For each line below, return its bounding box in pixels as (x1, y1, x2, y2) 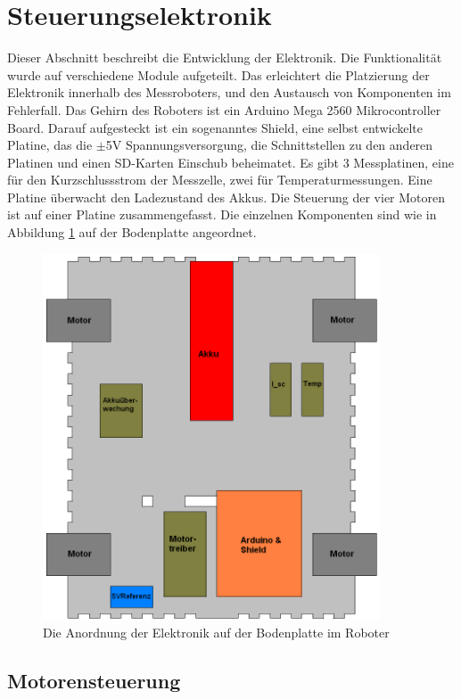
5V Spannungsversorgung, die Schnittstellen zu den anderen (105, 136, 433, 154)
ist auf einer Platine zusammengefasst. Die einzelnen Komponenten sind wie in (7, 205, 437, 224)
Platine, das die (7, 136, 93, 154)
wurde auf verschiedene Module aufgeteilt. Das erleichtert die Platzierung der (7, 65, 430, 84)
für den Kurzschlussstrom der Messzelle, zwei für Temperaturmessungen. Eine (7, 170, 432, 189)
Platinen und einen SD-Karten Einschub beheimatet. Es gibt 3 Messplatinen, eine (7, 152, 454, 171)
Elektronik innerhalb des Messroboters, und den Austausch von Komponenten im (7, 83, 451, 102)
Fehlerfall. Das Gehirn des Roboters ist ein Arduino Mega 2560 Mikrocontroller (7, 100, 441, 119)
